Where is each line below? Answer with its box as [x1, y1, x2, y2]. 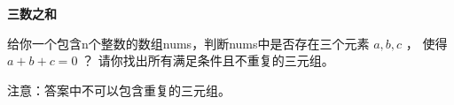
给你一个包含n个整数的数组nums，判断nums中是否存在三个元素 [7, 34, 370, 52]
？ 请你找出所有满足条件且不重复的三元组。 [82, 51, 334, 70]
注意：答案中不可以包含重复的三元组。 [7, 80, 231, 99]
